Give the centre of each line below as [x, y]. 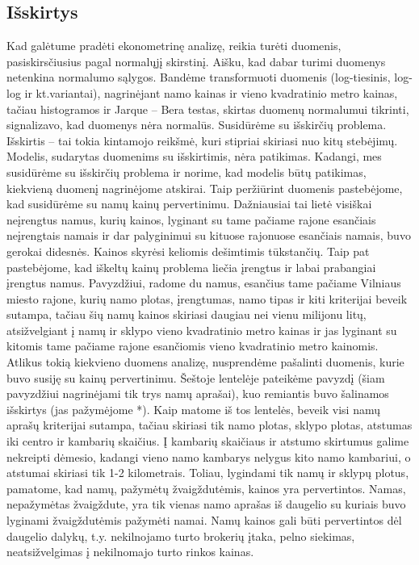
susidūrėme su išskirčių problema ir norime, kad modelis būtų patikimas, [186, 172]
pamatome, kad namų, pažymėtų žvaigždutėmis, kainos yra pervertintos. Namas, [206, 488]
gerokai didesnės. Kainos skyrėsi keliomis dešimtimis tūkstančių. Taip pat [188, 251]
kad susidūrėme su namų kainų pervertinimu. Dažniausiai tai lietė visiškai [189, 204]
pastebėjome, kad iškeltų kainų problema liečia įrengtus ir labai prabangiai [191, 267]
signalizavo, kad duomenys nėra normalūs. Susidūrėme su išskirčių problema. [197, 125]
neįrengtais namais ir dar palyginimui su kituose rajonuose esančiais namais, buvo [209, 235]
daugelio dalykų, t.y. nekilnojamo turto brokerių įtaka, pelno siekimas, [181, 536]
